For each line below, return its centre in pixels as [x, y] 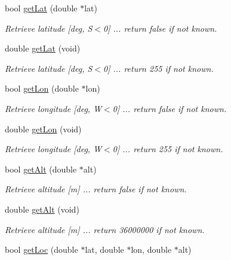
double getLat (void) [43, 48]
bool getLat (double [41, 8]
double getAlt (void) [42, 209]
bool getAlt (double [41, 169]
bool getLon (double [42, 88]
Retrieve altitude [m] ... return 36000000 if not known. [105, 229]
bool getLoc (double [41, 250]
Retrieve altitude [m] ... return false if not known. [96, 189]
